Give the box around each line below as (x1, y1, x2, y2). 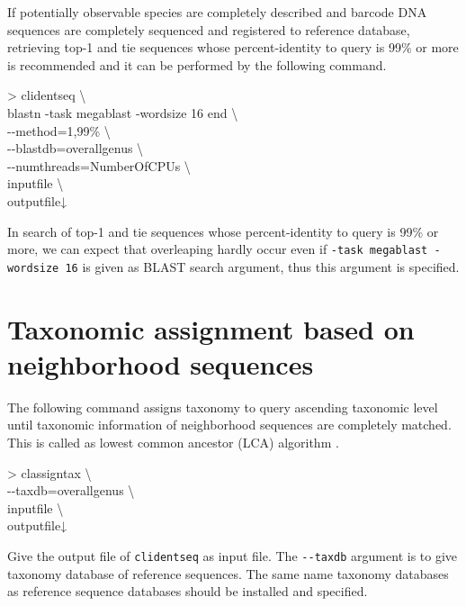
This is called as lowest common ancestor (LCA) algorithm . (7, 432, 339, 451)
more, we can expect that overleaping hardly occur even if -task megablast (7, 240, 428, 258)
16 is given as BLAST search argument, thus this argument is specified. (65, 257, 460, 276)
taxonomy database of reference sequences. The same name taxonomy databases (7, 564, 449, 583)
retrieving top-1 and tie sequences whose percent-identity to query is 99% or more (7, 38, 459, 57)
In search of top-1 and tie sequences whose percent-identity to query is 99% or (7, 222, 439, 240)
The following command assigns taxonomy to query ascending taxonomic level (7, 397, 438, 416)
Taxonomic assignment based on (7, 310, 415, 347)
